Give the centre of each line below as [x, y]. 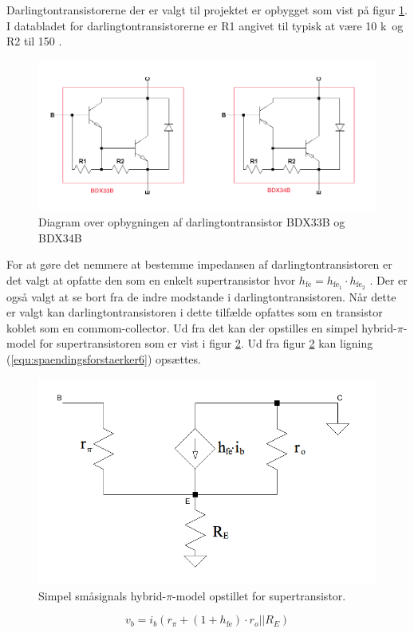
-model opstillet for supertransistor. [259, 595]
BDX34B [60, 237]
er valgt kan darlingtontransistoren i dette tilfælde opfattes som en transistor [195, 312]
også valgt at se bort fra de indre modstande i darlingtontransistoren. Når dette [201, 296]
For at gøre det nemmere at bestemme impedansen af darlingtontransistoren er [199, 264]
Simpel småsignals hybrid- [103, 595]
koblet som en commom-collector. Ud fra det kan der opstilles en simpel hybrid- [202, 327]
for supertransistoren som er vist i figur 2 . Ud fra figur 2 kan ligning [206, 343]
